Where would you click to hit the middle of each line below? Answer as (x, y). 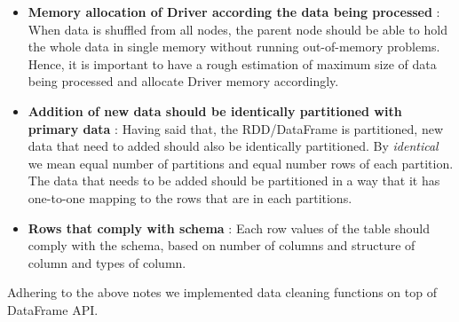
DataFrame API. (53, 309)
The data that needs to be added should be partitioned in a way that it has (234, 181)
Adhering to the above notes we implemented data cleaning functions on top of (222, 292)
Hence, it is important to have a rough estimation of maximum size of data (232, 63)
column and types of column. (107, 262)
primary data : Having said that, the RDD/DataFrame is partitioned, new (235, 128)
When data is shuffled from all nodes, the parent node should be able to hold (237, 29)
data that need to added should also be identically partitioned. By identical (233, 146)
